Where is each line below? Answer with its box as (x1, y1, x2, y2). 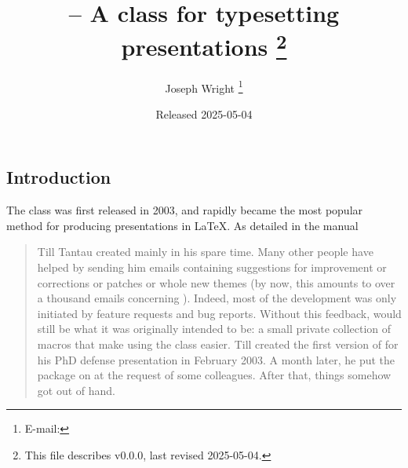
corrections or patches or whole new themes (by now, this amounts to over (37, 274, 395, 291)
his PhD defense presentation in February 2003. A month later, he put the (37, 351, 395, 367)
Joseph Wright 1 (165, 77, 243, 96)
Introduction (6, 165, 111, 189)
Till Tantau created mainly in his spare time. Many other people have (37, 243, 373, 260)
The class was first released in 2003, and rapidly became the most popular (6, 202, 363, 218)
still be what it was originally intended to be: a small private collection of (37, 320, 392, 337)
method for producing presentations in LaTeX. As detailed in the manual (6, 217, 359, 233)
